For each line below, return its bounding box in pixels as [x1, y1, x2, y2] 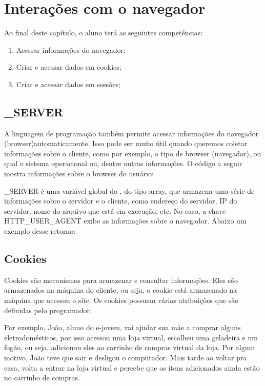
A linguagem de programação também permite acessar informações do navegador [4, 128, 259, 138]
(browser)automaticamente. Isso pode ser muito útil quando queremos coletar [4, 138, 248, 149]
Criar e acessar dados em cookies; [16, 62, 121, 72]
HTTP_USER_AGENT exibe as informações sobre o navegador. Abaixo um [4, 215, 247, 226]
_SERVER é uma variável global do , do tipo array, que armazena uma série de [4, 185, 255, 196]
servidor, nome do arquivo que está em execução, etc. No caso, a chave [4, 205, 226, 216]
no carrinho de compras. [4, 372, 80, 383]
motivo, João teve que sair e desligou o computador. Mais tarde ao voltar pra [4, 352, 247, 362]
